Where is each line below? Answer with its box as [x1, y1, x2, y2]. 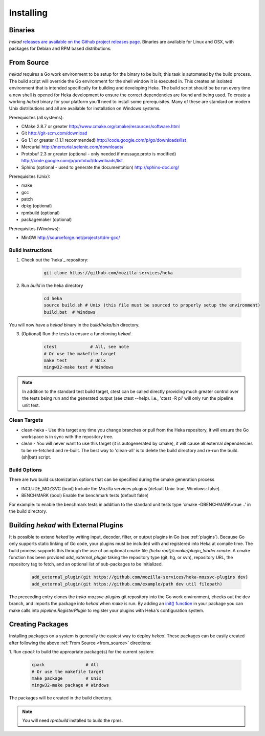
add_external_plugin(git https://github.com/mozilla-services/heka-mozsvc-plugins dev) [31, 574, 248, 580]
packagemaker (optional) [21, 216, 72, 222]
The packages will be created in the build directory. [9, 695, 112, 701]
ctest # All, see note [44, 344, 129, 349]
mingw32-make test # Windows [44, 365, 114, 370]
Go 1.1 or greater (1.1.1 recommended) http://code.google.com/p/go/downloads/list [21, 137, 186, 143]
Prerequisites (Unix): [9, 173, 51, 179]
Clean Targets [9, 417, 44, 424]
